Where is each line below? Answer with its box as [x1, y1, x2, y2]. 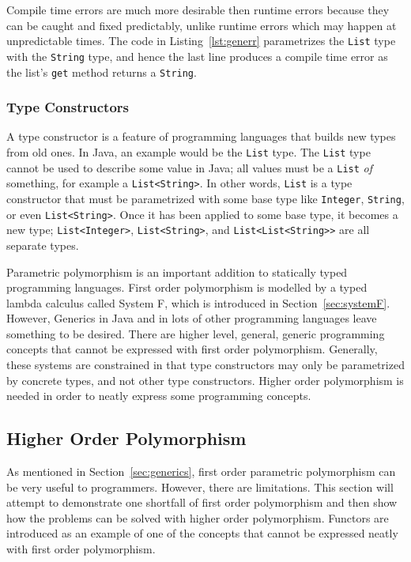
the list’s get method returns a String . [6, 63, 197, 80]
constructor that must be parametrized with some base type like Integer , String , [6, 190, 405, 206]
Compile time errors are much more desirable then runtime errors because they [6, 2, 390, 17]
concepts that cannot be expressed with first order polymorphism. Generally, [6, 341, 378, 357]
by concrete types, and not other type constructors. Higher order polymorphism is [6, 372, 404, 388]
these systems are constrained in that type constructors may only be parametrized [6, 356, 405, 373]
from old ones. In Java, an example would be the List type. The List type [6, 143, 371, 160]
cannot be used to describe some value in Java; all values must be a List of [6, 159, 372, 175]
